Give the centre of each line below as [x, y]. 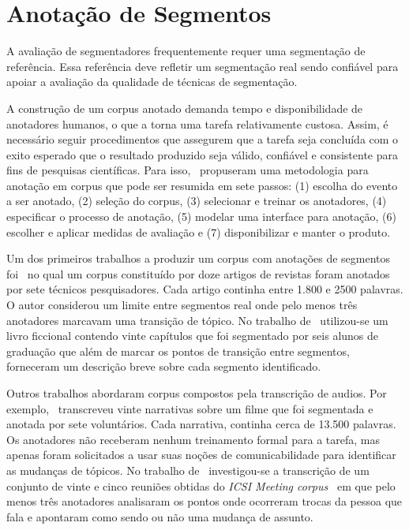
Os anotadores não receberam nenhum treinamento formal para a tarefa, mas [193, 439]
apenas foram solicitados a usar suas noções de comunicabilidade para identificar [201, 455]
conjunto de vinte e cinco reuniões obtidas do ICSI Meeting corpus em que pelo [201, 485]
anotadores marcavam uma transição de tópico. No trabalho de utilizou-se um [197, 320]
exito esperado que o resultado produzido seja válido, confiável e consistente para [202, 154]
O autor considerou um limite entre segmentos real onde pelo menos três [182, 305]
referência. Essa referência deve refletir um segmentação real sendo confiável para [203, 66]
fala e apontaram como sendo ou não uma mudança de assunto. [160, 516]
